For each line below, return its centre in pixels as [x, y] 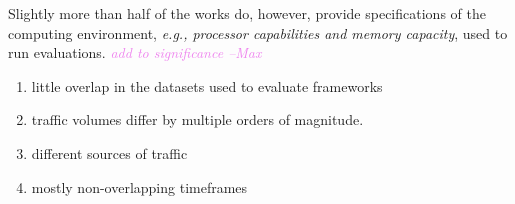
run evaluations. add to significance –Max [135, 52]
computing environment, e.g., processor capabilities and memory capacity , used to [258, 32]
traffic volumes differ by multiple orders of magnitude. [197, 119]
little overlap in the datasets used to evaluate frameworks [207, 85]
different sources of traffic [109, 152]
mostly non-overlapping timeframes [139, 186]
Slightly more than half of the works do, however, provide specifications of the [247, 13]
